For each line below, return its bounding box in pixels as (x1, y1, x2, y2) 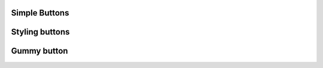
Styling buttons (11, 27, 70, 37)
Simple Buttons (11, 8, 69, 18)
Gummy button (11, 46, 68, 56)
